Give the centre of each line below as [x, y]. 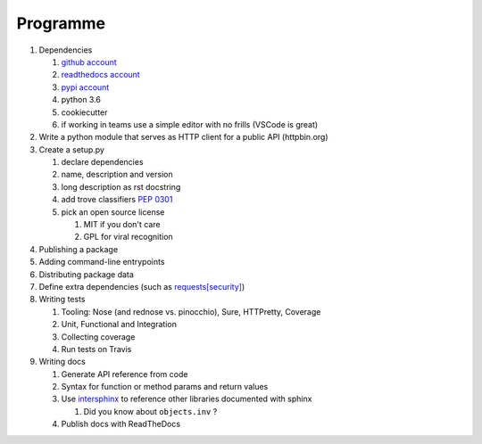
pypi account [85, 87]
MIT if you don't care [122, 225]
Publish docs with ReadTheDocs [121, 424]
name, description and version [117, 175]
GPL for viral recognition [128, 237]
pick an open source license [113, 212]
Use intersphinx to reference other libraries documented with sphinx [187, 399]
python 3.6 [81, 100]
